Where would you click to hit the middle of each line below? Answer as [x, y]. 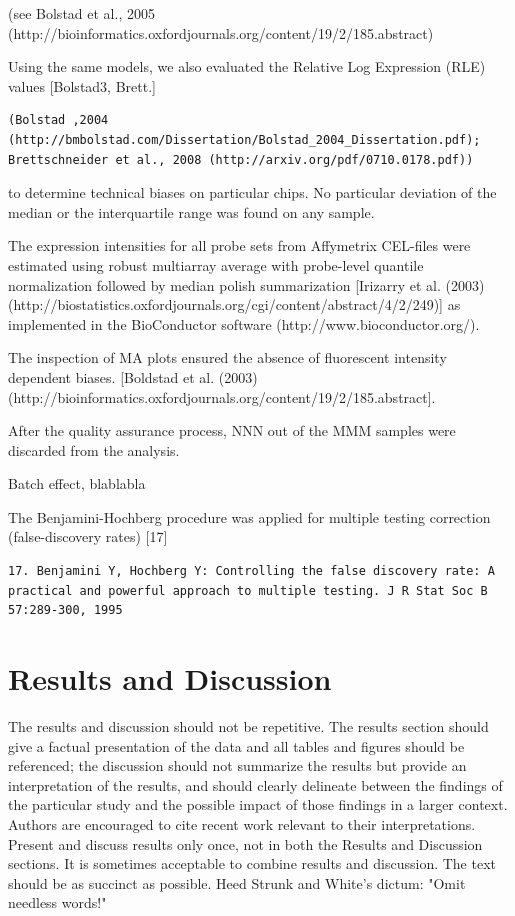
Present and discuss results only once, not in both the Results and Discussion [245, 843]
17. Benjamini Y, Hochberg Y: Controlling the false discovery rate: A [251, 571]
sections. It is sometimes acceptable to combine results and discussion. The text [252, 863]
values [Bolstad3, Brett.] [82, 85]
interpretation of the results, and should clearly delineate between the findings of [255, 784]
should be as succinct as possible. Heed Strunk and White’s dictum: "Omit [237, 882]
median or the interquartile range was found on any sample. [191, 211]
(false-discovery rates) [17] [88, 536]
